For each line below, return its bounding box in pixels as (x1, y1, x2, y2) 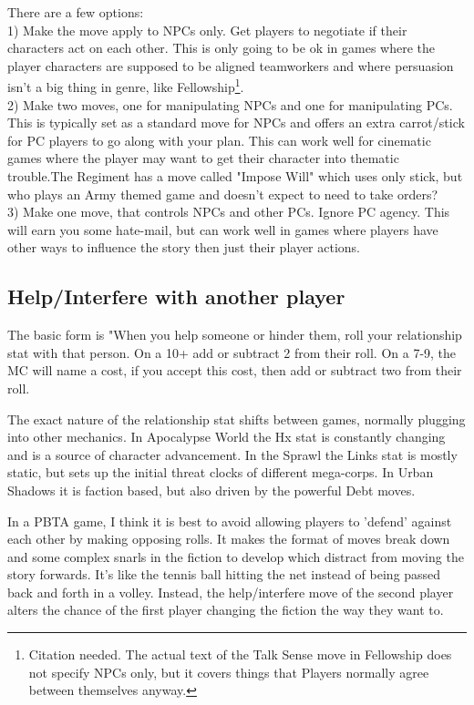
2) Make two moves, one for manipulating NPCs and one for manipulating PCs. (7, 95, 453, 114)
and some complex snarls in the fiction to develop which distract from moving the (7, 547, 464, 566)
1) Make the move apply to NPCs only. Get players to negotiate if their (7, 20, 407, 39)
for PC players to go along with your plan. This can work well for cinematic (7, 130, 431, 149)
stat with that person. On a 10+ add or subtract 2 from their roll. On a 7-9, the (7, 342, 457, 362)
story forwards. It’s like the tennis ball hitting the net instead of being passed (7, 565, 441, 584)
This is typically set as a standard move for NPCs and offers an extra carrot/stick (7, 113, 465, 132)
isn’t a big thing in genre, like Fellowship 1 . (7, 75, 244, 97)
